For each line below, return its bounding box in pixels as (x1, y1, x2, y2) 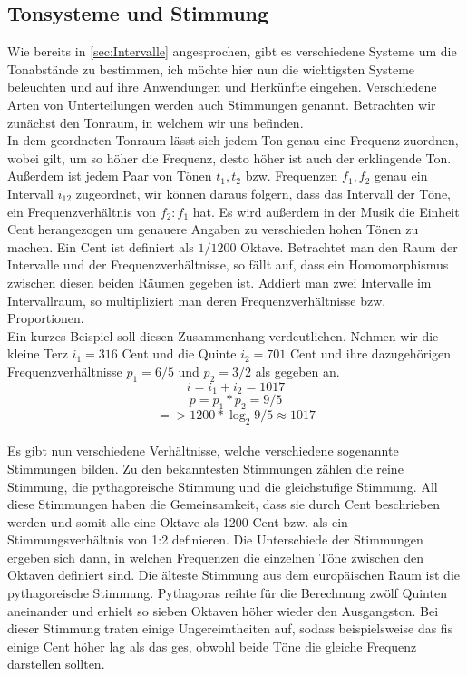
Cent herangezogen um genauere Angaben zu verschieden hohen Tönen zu (7, 220, 419, 239)
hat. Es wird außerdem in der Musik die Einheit (192, 201, 460, 220)
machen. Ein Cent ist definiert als (7, 237, 194, 256)
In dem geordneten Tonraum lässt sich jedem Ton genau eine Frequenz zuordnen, (7, 131, 459, 150)
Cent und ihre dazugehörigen (289, 344, 452, 363)
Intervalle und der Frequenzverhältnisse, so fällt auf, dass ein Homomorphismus (7, 255, 449, 274)
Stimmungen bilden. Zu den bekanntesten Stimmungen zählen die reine (7, 458, 404, 477)
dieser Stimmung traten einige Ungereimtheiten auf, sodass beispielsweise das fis (7, 619, 453, 638)
